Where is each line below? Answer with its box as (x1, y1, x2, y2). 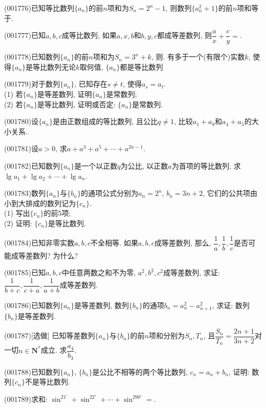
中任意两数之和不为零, (62, 267, 136, 278)
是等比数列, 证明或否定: (37, 98, 116, 109)
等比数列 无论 (33, 61, 76, 72)
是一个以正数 (74, 160, 117, 171)
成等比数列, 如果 (62, 30, 117, 40)
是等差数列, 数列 (74, 299, 129, 310)
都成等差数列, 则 (157, 30, 212, 40)
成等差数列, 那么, (154, 237, 211, 248)
